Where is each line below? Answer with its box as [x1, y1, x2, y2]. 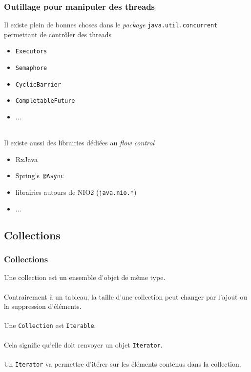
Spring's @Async [15, 170, 64, 181]
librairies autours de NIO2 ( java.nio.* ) [15, 187, 137, 197]
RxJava [15, 154, 38, 164]
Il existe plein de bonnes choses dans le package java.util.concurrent [4, 20, 218, 30]
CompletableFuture [15, 97, 75, 105]
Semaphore [15, 65, 47, 72]
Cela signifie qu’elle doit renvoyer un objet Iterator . [4, 339, 163, 349]
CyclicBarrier [15, 81, 61, 88]
